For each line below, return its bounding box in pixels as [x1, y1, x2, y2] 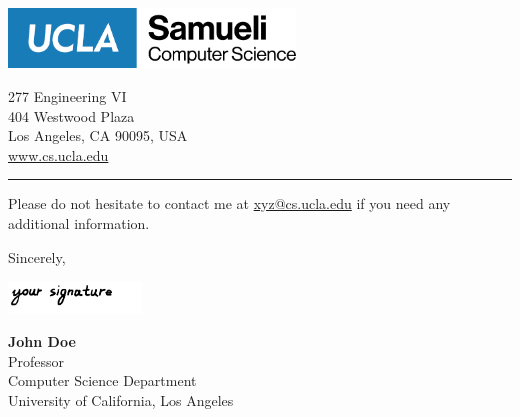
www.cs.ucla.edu [8, 144, 109, 165]
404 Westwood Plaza [8, 105, 135, 126]
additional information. [8, 212, 150, 233]
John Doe [8, 331, 76, 352]
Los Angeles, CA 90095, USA [8, 125, 188, 146]
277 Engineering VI [8, 85, 127, 106]
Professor [8, 350, 65, 371]
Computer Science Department [8, 370, 197, 391]
